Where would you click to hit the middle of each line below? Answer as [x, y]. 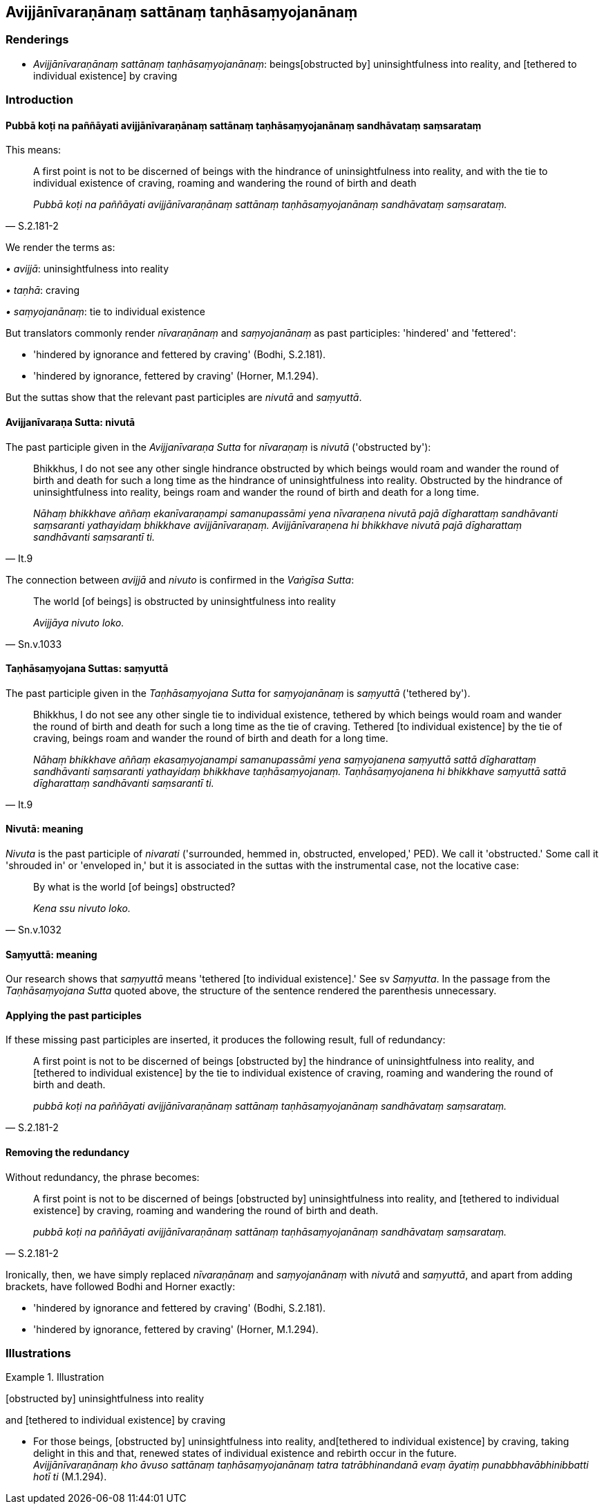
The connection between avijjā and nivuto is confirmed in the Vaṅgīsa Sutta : [180, 579]
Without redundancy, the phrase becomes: [103, 1177]
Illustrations [38, 1353]
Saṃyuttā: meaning [51, 954]
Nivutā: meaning [45, 829]
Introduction [39, 100]
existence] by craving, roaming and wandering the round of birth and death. [206, 1210]
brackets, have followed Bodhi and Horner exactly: [121, 1286]
